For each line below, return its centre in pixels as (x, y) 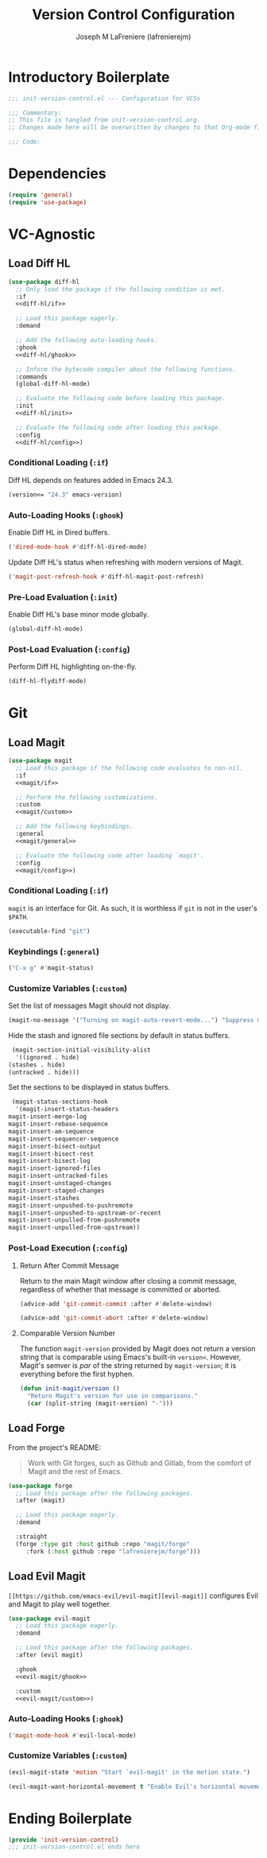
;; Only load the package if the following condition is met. (120, 289)
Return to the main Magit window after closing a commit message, (128, 1281)
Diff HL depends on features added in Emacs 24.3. (91, 480)
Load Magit (37, 742)
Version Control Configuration (133, 15)
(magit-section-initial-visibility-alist (81, 1050)
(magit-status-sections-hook (60, 1102)
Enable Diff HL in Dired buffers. (59, 532)
